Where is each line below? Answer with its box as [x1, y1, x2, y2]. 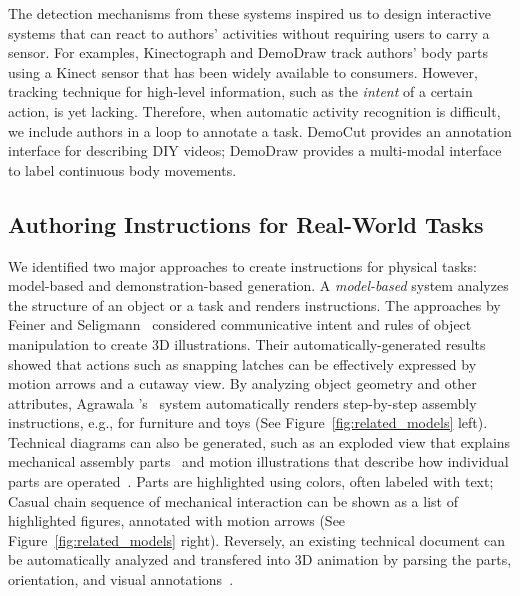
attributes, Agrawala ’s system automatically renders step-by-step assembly [8, 392, 477, 413]
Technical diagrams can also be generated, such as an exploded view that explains [8, 431, 511, 452]
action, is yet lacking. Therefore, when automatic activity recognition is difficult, [8, 100, 501, 121]
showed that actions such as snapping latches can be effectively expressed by [8, 353, 477, 374]
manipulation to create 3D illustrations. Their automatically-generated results [8, 333, 486, 354]
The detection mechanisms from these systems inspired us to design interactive [8, 3, 491, 23]
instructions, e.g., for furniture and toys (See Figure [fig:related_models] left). [8, 412, 488, 433]
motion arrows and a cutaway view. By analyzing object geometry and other [8, 373, 477, 394]
